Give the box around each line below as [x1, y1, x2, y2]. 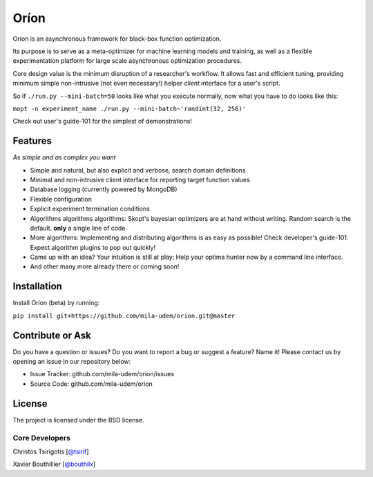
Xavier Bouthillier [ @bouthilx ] [12, 460, 96, 469]
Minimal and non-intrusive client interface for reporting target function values [30, 175, 250, 184]
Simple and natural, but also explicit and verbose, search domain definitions [30, 166, 246, 174]
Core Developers [12, 433, 70, 442]
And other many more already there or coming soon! [30, 262, 180, 271]
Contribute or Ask [12, 329, 91, 341]
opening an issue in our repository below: [12, 358, 131, 366]
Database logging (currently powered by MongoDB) [30, 185, 178, 193]
